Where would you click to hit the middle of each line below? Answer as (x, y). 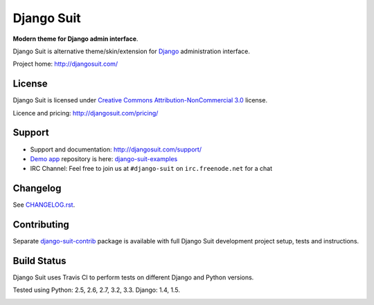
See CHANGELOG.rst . (44, 205)
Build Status (39, 260)
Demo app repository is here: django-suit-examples (104, 158)
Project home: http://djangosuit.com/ (65, 64)
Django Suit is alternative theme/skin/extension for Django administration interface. (132, 51)
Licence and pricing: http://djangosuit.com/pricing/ (86, 113)
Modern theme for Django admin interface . (75, 39)
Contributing (41, 225)
